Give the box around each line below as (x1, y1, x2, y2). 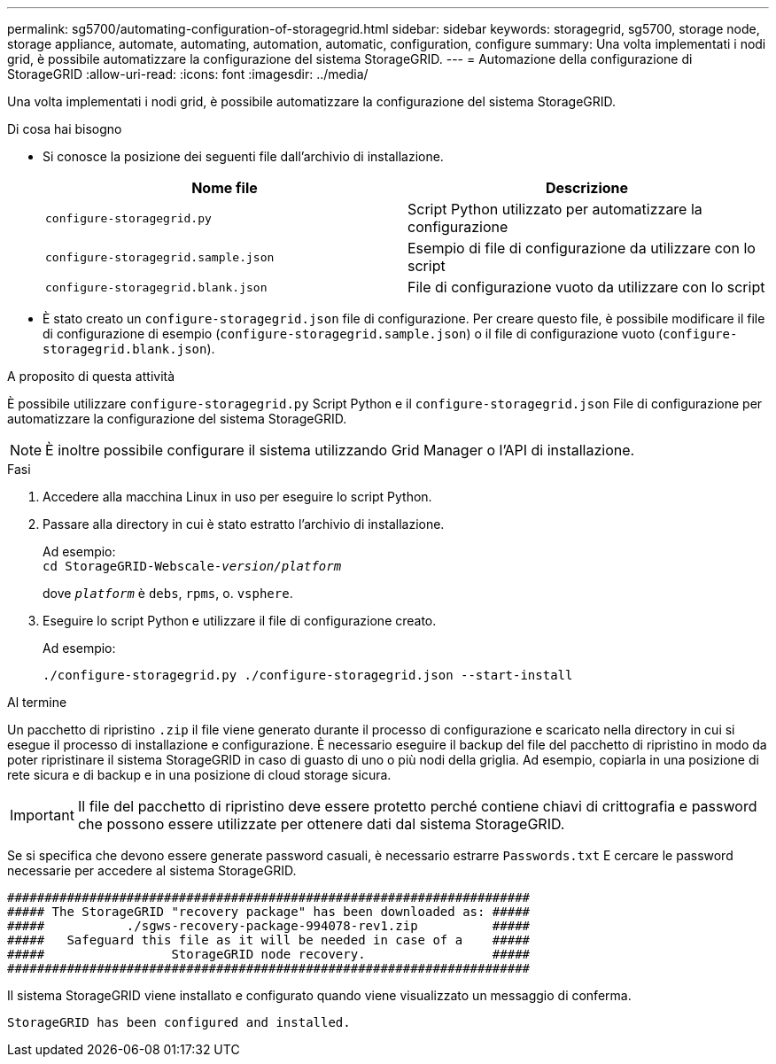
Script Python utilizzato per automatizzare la (407, 200, 702, 218)
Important (10, 806, 74, 824)
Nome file (191, 179, 258, 197)
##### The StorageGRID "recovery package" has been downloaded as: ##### (7, 905, 531, 919)
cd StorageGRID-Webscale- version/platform (43, 559, 342, 573)
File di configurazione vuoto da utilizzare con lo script (407, 278, 765, 296)
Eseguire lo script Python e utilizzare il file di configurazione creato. (43, 613, 437, 628)
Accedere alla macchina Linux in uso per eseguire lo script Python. (43, 489, 432, 504)
